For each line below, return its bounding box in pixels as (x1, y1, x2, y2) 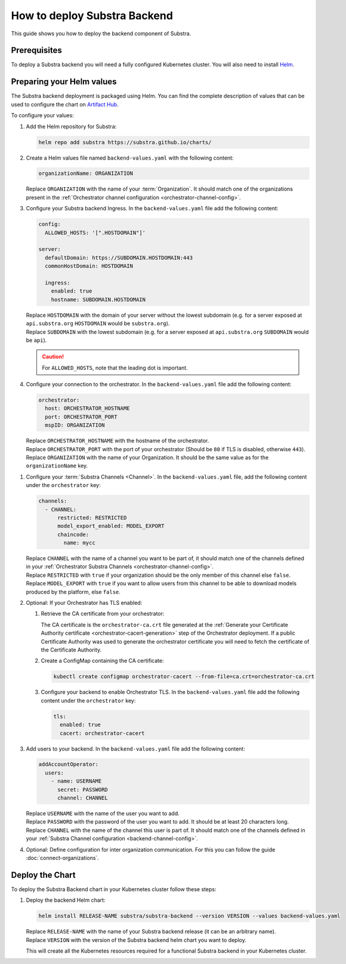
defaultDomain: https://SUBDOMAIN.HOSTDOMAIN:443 (45, 254, 193, 261)
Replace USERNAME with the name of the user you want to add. (26, 810, 180, 817)
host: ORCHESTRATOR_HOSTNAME (45, 405, 131, 412)
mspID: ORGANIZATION (45, 422, 105, 429)
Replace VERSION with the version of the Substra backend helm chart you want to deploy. (26, 936, 247, 944)
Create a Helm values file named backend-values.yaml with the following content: (26, 154, 234, 161)
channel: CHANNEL (57, 795, 109, 801)
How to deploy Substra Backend (11, 9, 173, 22)
